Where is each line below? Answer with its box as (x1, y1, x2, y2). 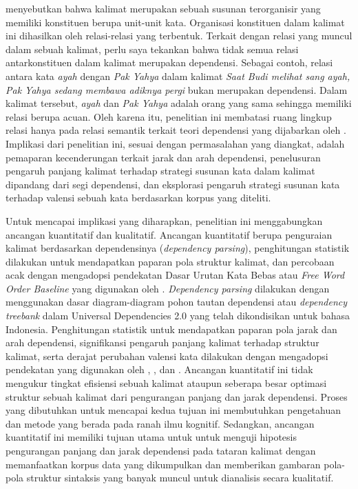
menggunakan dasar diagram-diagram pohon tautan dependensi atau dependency (6, 295, 348, 309)
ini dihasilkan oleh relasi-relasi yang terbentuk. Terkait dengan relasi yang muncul (6, 28, 352, 43)
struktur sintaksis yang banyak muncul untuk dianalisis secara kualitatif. (26, 470, 334, 485)
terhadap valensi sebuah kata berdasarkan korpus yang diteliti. (6, 190, 271, 205)
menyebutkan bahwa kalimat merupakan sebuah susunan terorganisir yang (6, 1, 321, 15)
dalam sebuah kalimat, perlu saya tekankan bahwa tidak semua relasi (6, 41, 299, 56)
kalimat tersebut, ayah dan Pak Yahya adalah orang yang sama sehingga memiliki (6, 96, 352, 110)
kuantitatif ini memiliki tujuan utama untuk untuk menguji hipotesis (6, 430, 297, 444)
